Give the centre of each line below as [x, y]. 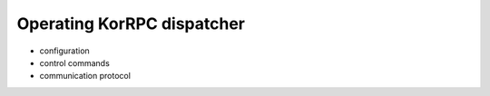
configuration [64, 51]
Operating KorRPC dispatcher [131, 24]
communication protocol [85, 76]
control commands [75, 62]
